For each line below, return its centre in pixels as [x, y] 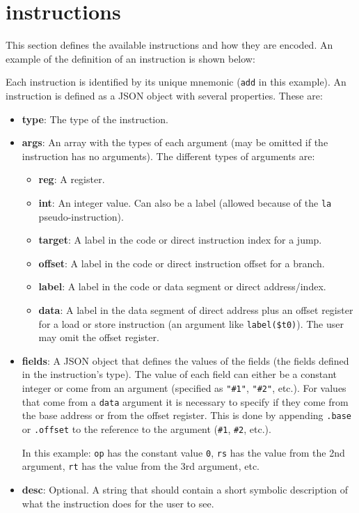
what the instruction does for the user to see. [118, 503]
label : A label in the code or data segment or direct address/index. [182, 286]
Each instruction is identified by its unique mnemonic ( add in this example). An [176, 82]
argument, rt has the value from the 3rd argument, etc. [141, 466]
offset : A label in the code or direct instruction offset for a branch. [182, 263]
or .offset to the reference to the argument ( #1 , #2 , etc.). [146, 428]
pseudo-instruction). [81, 216]
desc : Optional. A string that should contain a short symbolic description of [185, 489]
